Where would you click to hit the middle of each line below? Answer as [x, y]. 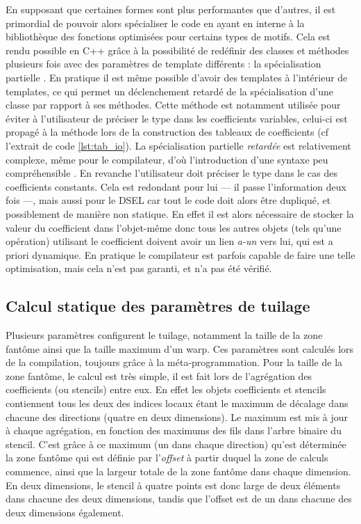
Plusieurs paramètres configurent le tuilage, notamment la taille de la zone [164, 335]
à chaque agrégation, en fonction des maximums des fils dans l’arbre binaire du [174, 430]
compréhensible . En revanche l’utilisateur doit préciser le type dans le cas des [171, 173]
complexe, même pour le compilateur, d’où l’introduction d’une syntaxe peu [167, 159]
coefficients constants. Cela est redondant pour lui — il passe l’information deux [176, 186]
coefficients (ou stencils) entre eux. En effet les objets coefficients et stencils [166, 389]
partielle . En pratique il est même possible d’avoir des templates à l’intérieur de [177, 77]
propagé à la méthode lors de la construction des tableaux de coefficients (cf [167, 132]
